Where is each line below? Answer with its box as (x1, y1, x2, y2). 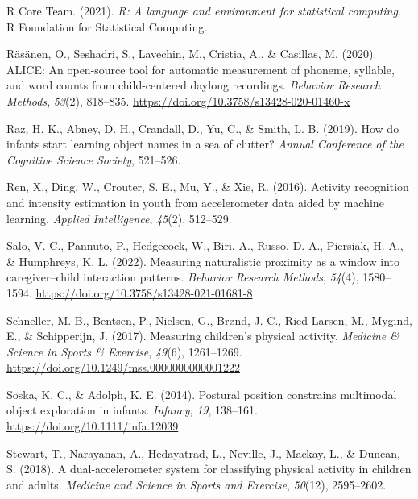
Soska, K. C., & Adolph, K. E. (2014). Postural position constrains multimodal (6, 385, 397, 402)
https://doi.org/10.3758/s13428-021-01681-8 (35, 284, 253, 301)
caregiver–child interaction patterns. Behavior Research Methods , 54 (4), (6, 268, 359, 285)
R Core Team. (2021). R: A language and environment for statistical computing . (6, 2, 401, 19)
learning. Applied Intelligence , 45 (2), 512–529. (6, 210, 232, 227)
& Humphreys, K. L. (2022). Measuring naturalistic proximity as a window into (6, 252, 399, 269)
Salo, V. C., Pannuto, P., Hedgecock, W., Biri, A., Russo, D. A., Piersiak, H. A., (6, 237, 404, 254)
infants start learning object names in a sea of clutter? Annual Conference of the (6, 135, 404, 152)
